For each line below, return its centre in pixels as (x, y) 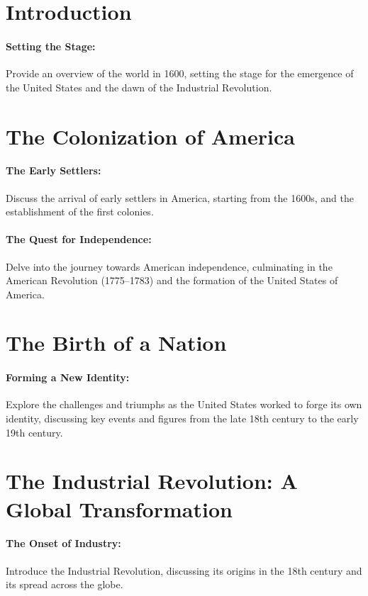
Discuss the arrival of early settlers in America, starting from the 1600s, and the (180, 197)
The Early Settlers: (54, 170)
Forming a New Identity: (68, 377)
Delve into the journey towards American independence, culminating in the (169, 266)
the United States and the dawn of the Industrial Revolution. (139, 87)
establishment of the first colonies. (80, 212)
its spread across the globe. (65, 584)
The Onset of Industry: (63, 543)
